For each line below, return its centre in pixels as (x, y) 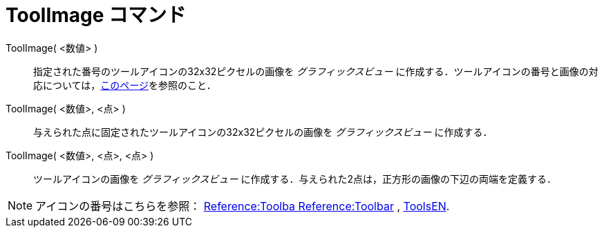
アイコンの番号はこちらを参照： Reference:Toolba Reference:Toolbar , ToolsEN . (243, 206)
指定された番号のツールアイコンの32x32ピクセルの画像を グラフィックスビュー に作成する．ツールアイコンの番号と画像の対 (316, 71)
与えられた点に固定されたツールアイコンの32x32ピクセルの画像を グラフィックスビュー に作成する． (263, 132)
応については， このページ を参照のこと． (125, 85)
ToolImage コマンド (96, 15)
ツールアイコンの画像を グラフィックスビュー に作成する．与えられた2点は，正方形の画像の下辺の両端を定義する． (295, 179)
